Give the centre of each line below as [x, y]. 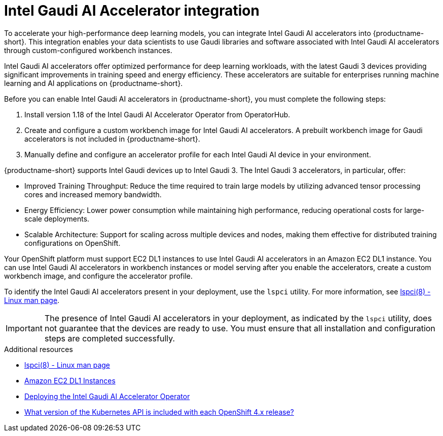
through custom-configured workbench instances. [88, 50]
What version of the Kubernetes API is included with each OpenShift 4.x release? [159, 412]
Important [24, 328]
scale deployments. [57, 219]
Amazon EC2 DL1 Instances [70, 380]
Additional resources [39, 349]
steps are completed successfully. [110, 338]
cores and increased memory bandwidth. [93, 194]
